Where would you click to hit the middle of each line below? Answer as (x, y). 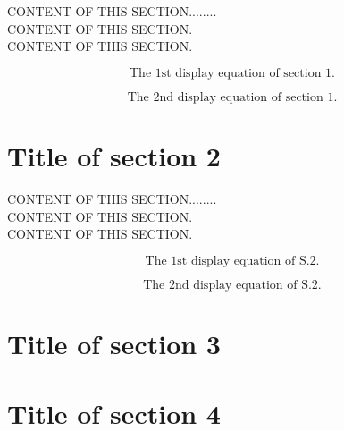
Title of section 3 (114, 343)
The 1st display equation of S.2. (232, 261)
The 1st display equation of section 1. (232, 73)
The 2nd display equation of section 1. (232, 97)
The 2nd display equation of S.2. (232, 285)
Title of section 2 (114, 155)
